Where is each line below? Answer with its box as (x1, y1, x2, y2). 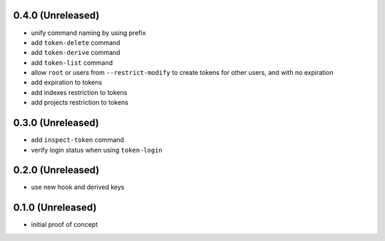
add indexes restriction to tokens (31, 88, 128, 96)
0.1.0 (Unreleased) (13, 202, 97, 214)
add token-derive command (31, 48, 120, 57)
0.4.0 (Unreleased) (13, 9, 100, 21)
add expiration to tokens (31, 78, 103, 87)
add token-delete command (31, 38, 120, 46)
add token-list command (31, 58, 113, 67)
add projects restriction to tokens (31, 98, 128, 107)
